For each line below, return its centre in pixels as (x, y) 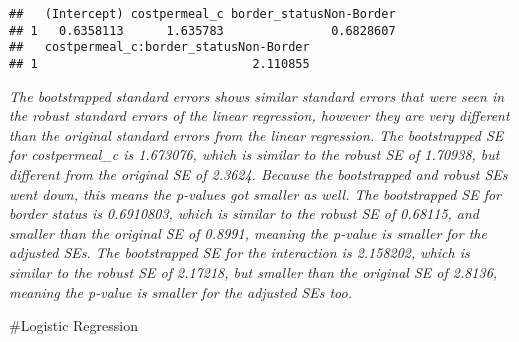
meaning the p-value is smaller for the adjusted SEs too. (181, 291)
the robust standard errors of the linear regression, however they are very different (259, 115)
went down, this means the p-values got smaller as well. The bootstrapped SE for (255, 193)
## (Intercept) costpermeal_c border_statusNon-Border (202, 14)
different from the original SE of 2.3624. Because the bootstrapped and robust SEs (258, 174)
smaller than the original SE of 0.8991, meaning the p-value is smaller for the (248, 232)
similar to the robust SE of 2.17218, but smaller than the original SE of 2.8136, (253, 271)
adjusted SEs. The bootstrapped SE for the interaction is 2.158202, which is (239, 252)
